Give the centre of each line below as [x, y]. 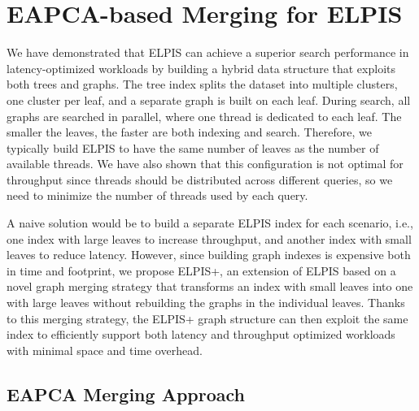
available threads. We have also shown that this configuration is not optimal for [205, 164]
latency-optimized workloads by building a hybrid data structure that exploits [201, 68]
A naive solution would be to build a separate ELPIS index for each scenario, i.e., [210, 223]
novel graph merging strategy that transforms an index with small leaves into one [210, 286]
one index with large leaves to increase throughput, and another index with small [209, 238]
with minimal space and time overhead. [105, 350]
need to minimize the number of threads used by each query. [157, 195]
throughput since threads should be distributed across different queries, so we [200, 179]
